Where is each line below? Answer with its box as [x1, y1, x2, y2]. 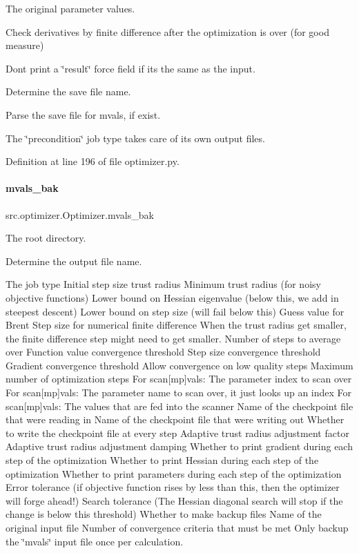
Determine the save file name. [6, 84, 131, 99]
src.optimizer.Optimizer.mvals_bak [6, 207, 154, 222]
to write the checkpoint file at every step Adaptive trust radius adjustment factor [6, 425, 349, 440]
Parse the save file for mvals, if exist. [6, 107, 161, 122]
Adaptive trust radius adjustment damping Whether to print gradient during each [6, 439, 353, 454]
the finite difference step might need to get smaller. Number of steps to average [6, 331, 341, 345]
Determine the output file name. [6, 253, 142, 268]
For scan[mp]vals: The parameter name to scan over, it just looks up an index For [6, 385, 352, 400]
